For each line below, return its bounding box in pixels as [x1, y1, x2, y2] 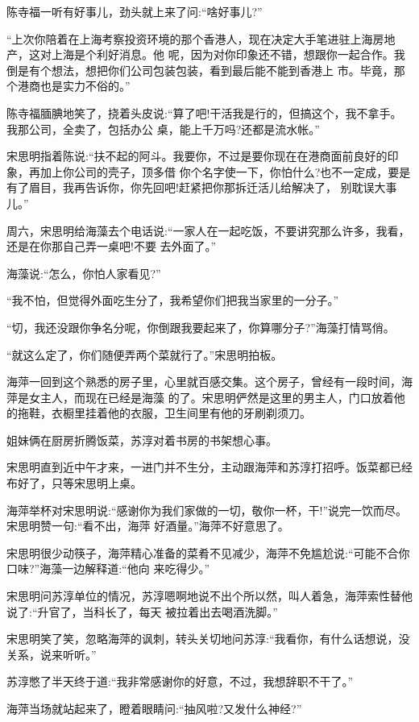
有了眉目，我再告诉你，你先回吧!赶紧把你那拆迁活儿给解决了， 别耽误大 [6, 179, 386, 196]
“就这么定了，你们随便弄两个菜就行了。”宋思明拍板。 [6, 346, 283, 363]
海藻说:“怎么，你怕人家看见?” [6, 264, 161, 281]
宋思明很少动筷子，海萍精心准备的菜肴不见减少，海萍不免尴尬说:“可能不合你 [6, 544, 410, 561]
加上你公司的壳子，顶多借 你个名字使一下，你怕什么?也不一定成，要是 [39, 163, 411, 180]
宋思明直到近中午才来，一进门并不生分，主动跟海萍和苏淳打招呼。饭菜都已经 [6, 459, 413, 475]
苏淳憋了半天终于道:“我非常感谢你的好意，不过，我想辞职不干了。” [6, 673, 354, 690]
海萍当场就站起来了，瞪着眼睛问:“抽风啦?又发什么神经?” [6, 700, 302, 716]
